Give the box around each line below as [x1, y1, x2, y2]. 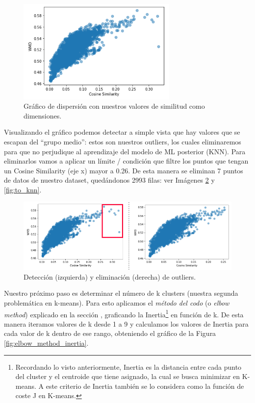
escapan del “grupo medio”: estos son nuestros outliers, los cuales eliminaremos [4, 137, 241, 147]
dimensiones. [24, 110, 62, 120]
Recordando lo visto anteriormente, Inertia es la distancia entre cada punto [15, 361, 242, 372]
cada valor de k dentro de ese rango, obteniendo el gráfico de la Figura [4, 328, 216, 338]
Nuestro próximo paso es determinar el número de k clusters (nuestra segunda [4, 288, 238, 298]
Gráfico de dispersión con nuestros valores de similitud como [24, 101, 205, 111]
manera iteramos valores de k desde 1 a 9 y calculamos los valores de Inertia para [4, 318, 249, 329]
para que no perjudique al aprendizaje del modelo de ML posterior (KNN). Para [4, 146, 246, 156]
